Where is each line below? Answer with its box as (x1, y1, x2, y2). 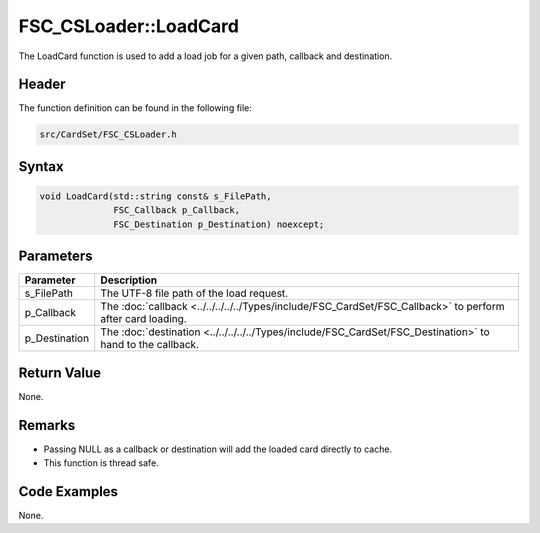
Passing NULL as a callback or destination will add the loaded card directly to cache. (43, 443, 393, 455)
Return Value (18, 364, 102, 381)
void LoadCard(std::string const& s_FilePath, (39, 191, 272, 202)
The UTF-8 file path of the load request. (100, 286, 289, 300)
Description (100, 273, 158, 287)
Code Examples (18, 483, 119, 500)
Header (18, 76, 66, 93)
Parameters (18, 248, 93, 265)
